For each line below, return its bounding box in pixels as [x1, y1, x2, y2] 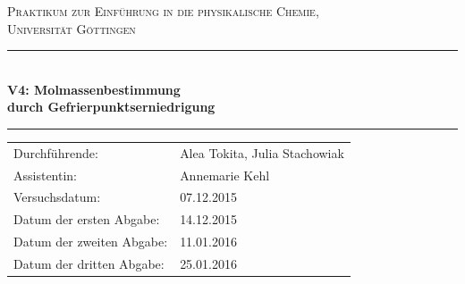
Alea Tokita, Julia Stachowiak [180, 143, 344, 162]
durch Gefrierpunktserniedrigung [7, 97, 216, 116]
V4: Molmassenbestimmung [7, 79, 181, 98]
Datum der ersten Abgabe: [13, 210, 160, 229]
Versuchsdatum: [13, 188, 101, 206]
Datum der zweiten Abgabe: [13, 232, 168, 251]
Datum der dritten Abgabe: [13, 254, 165, 272]
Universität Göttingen [7, 19, 136, 38]
